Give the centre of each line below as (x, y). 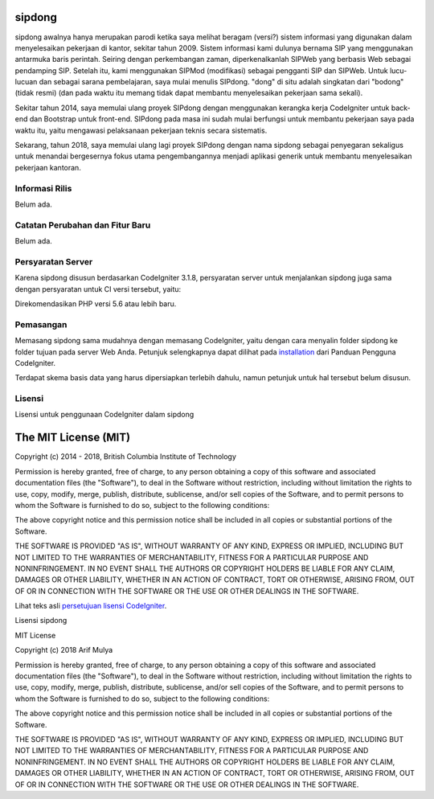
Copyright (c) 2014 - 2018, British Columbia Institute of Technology (126, 457)
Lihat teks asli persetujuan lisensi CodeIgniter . (91, 606)
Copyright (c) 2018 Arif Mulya (64, 650)
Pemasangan (41, 324)
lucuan (26, 82)
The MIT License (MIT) (73, 438)
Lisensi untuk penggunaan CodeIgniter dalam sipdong (104, 415)
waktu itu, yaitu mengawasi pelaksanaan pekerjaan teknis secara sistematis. (141, 130)
